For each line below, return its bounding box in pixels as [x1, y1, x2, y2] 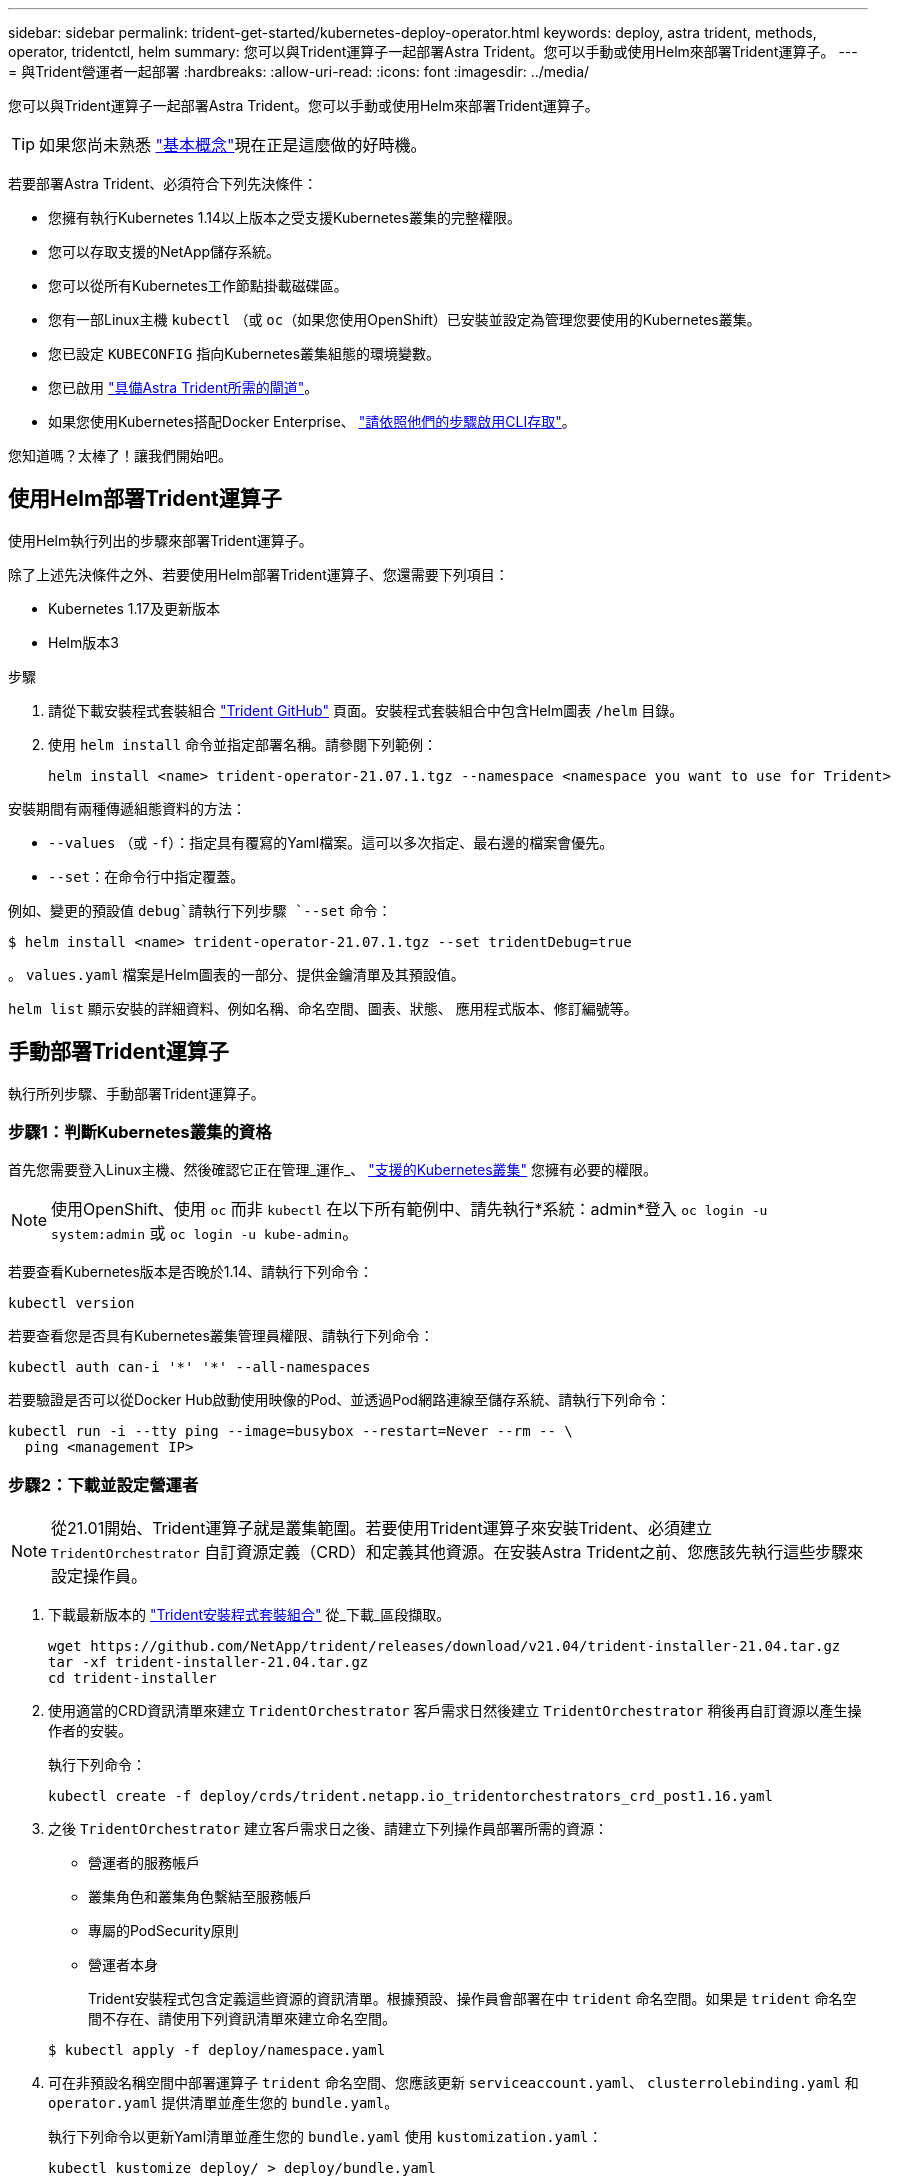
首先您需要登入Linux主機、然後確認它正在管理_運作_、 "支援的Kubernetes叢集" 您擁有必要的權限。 [8, 1161, 658, 1179]
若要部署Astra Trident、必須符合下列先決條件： [8, 175, 318, 192]
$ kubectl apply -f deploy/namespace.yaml [48, 2042, 386, 2059]
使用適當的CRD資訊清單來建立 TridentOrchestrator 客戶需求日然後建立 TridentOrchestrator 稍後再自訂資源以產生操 [48, 1702, 862, 1720]
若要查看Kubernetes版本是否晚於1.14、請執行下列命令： [8, 1263, 374, 1281]
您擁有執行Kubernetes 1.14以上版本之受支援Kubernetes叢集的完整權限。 [48, 209, 521, 226]
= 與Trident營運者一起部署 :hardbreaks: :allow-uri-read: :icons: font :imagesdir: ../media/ [8, 63, 590, 80]
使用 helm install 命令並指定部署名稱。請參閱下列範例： [48, 735, 438, 753]
